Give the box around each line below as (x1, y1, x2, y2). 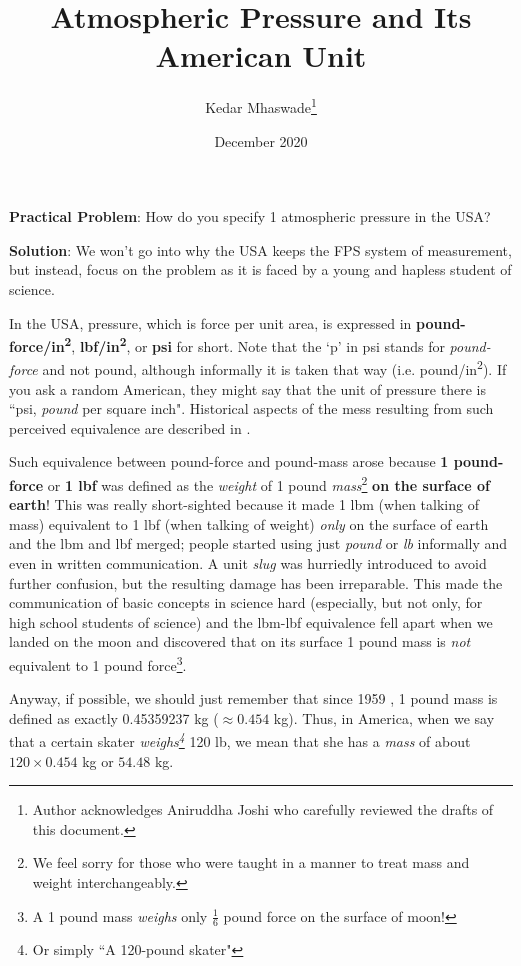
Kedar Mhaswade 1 (205, 94, 317, 117)
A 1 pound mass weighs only (32, 905, 208, 926)
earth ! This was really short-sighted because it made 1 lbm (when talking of (9, 494, 479, 515)
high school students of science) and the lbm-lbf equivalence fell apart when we (9, 611, 493, 632)
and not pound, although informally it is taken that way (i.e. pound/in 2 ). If (42, 356, 507, 380)
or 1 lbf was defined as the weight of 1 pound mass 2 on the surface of (47, 472, 490, 495)
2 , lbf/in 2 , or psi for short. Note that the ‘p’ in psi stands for (64, 333, 445, 356)
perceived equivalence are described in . (9, 417, 251, 438)
